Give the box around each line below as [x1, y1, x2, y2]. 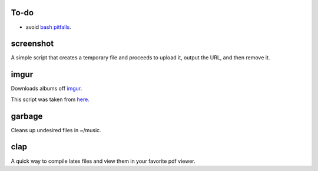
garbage [11, 111, 43, 121]
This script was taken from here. [11, 96, 90, 103]
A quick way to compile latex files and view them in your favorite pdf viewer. [11, 157, 196, 165]
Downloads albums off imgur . [11, 85, 82, 92]
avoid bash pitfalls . [25, 24, 71, 31]
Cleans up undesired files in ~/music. [11, 126, 101, 133]
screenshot [11, 39, 54, 49]
